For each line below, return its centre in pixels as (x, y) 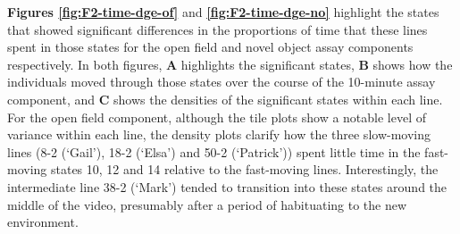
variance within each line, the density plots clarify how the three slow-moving (219, 134)
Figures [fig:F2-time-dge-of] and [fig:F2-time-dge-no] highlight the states (223, 12)
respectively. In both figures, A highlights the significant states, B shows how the (230, 64)
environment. (43, 222)
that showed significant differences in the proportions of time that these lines (217, 29)
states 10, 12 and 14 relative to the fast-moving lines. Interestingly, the (244, 169)
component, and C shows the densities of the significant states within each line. (225, 99)
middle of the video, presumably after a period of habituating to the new (207, 204)
